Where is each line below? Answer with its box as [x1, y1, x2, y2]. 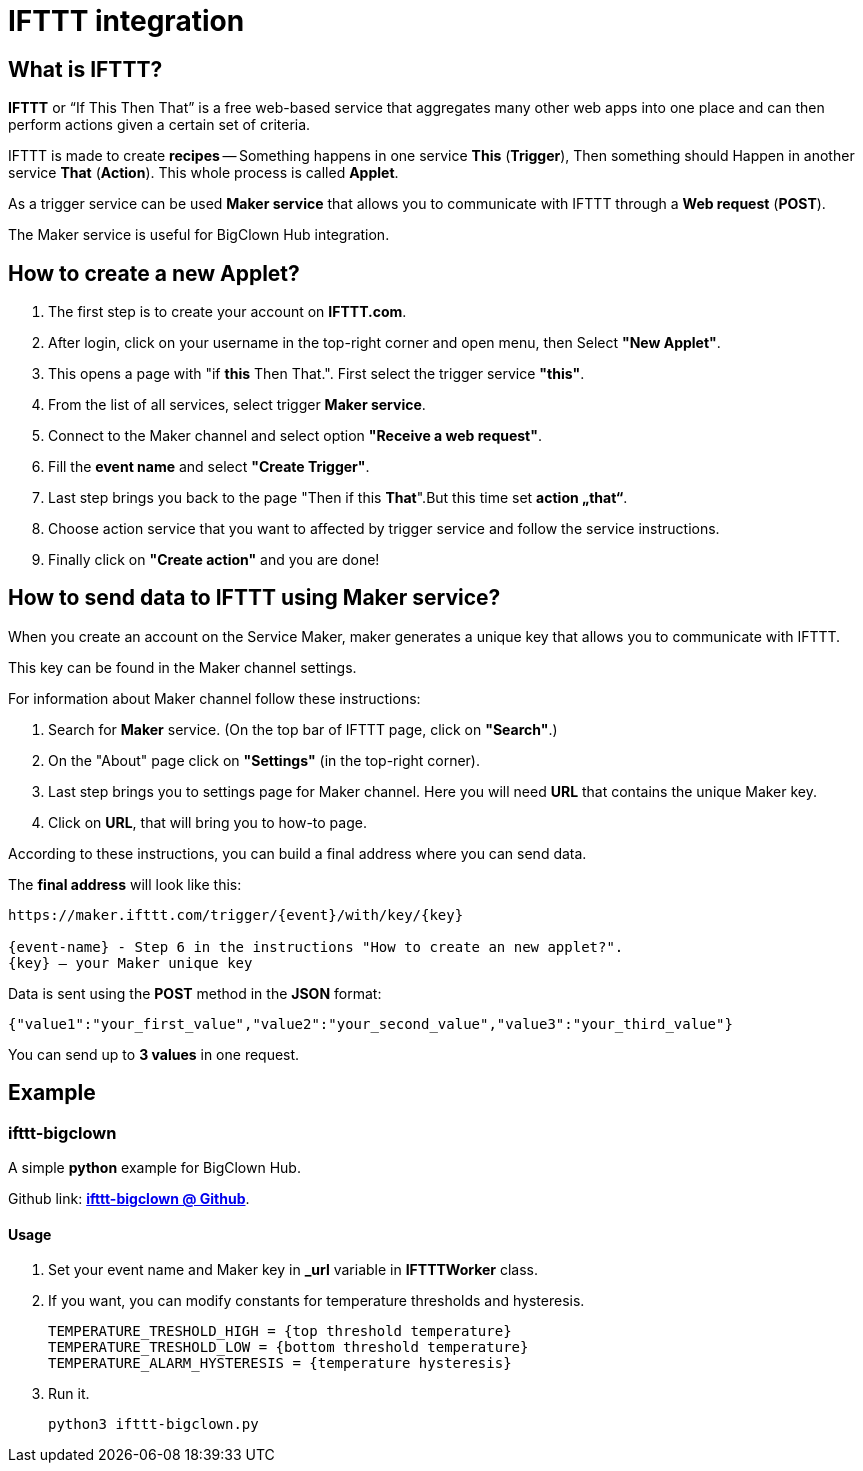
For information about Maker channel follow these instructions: [8, 689, 421, 707]
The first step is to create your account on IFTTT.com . [48, 303, 407, 321]
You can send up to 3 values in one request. [8, 1045, 300, 1063]
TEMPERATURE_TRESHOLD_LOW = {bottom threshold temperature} [48, 1339, 529, 1356]
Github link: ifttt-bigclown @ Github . [8, 1190, 250, 1208]
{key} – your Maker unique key [8, 954, 253, 971]
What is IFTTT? [8, 56, 163, 82]
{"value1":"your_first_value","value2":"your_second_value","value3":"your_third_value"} [8, 1015, 733, 1032]
